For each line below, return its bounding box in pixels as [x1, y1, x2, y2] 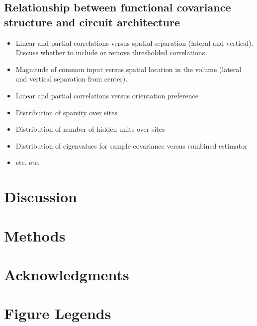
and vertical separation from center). [15, 74, 128, 84]
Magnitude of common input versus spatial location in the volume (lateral [15, 64, 242, 74]
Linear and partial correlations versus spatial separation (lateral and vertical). [15, 37, 254, 48]
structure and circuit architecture [4, 14, 180, 29]
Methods [4, 225, 66, 245]
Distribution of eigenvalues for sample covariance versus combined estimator [15, 140, 248, 151]
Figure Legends [4, 303, 111, 324]
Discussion [4, 186, 77, 207]
